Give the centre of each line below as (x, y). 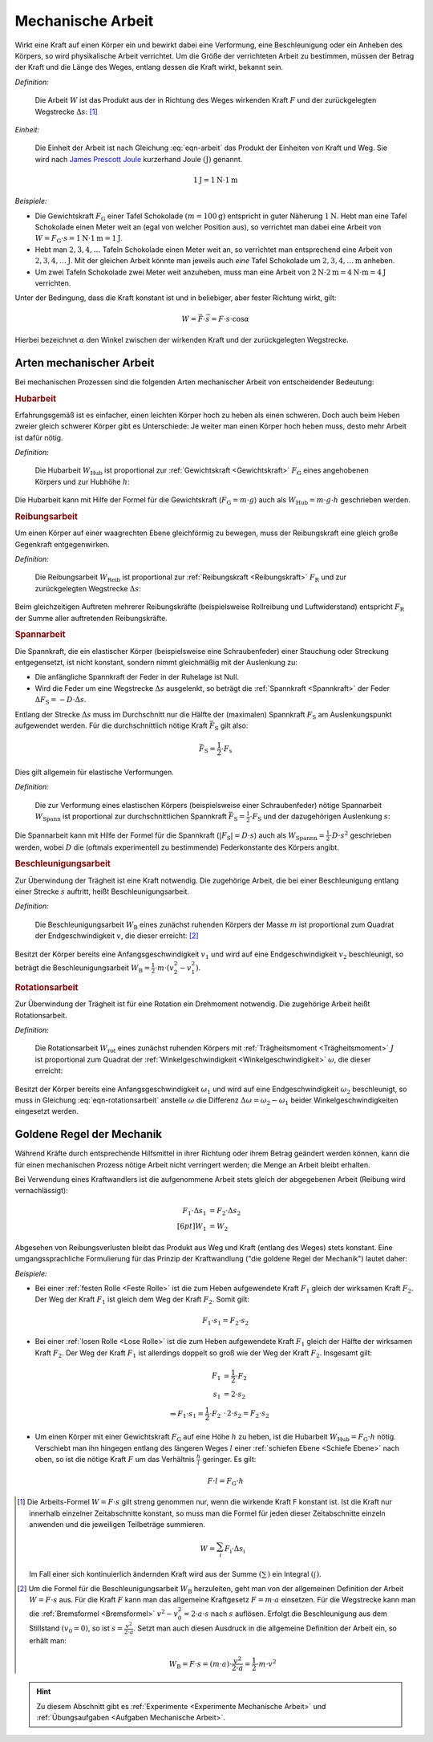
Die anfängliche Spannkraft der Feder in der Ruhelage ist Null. (137, 677)
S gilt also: (231, 726)
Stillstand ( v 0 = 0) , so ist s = (76, 1629)
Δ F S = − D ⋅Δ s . (61, 700)
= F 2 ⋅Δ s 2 (225, 1212)
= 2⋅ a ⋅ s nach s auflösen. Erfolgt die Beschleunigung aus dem (285, 1614)
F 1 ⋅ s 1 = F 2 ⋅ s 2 (225, 1322)
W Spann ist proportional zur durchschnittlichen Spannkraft (131, 817)
